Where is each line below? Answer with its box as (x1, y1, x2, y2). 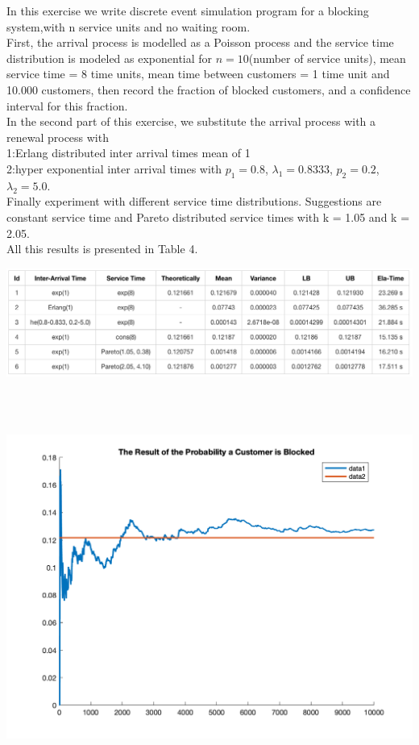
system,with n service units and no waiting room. (6, 18, 251, 35)
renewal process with (6, 128, 109, 145)
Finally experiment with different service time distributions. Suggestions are (6, 193, 382, 210)
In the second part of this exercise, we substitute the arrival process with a (6, 113, 376, 130)
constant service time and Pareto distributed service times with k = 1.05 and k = (6, 208, 410, 225)
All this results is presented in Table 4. (6, 240, 198, 257)
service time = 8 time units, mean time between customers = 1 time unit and (6, 65, 390, 82)
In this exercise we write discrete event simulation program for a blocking (6, 2, 369, 19)
